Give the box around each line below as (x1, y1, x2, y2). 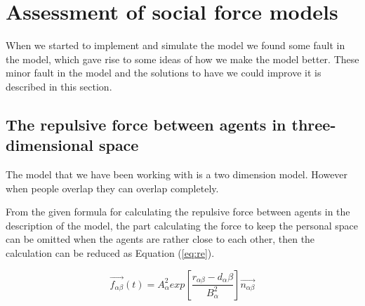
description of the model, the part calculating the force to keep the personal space (6, 218, 359, 232)
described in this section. (6, 79, 112, 93)
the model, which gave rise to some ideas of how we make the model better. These (6, 51, 359, 66)
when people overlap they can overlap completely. (6, 180, 219, 195)
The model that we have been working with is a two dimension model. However (6, 167, 348, 182)
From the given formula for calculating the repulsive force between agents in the (6, 204, 350, 219)
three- (291, 113, 336, 135)
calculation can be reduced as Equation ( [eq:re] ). (6, 246, 215, 260)
